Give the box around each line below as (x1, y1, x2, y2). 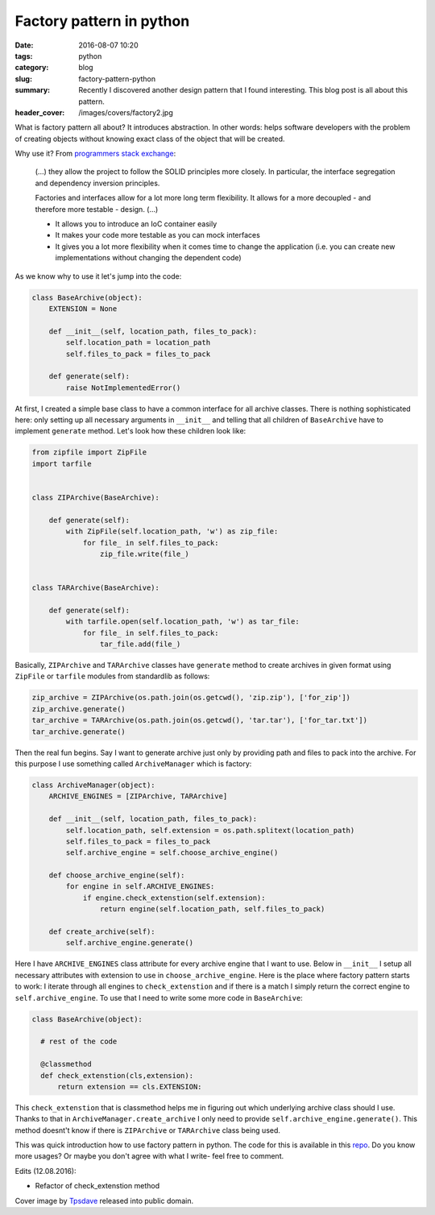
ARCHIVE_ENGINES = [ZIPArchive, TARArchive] (48, 792, 228, 801)
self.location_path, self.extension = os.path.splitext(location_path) (65, 826, 355, 835)
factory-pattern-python (78, 73, 156, 84)
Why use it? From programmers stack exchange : (14, 149, 176, 159)
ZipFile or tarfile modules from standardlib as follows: (14, 671, 210, 681)
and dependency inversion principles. (35, 178, 160, 188)
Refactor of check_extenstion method (35, 1181, 160, 1191)
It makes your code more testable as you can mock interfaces (55, 230, 261, 240)
